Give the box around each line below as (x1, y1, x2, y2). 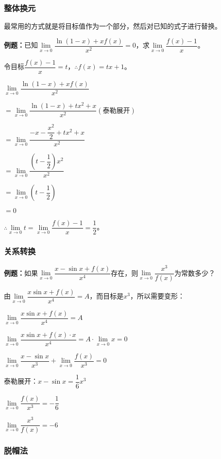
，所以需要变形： (130, 291, 185, 301)
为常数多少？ (174, 267, 216, 278)
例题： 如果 (4, 267, 38, 278)
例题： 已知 (4, 40, 38, 50)
